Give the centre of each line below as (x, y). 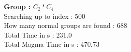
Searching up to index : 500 (45, 16)
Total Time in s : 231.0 (38, 34)
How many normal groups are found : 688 (65, 25)
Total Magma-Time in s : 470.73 (52, 44)
